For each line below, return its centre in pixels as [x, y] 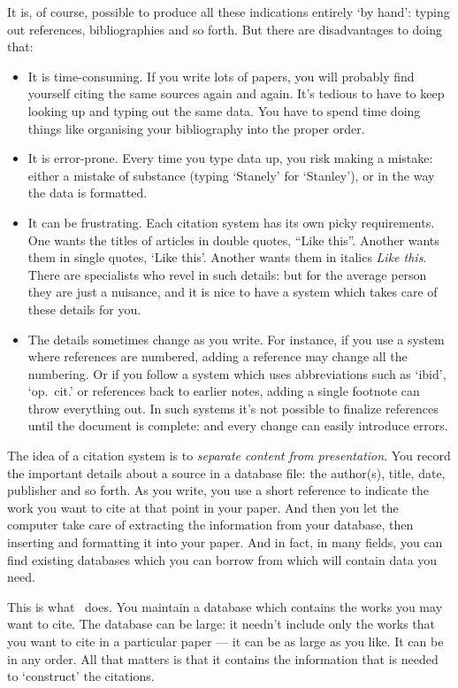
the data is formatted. [88, 193]
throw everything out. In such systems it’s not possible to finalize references [233, 408]
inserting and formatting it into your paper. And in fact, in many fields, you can [225, 542]
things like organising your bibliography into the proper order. [196, 128]
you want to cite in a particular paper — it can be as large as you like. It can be [225, 641]
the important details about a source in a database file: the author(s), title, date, [226, 472]
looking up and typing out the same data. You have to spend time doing [224, 110]
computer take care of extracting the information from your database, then [210, 525]
